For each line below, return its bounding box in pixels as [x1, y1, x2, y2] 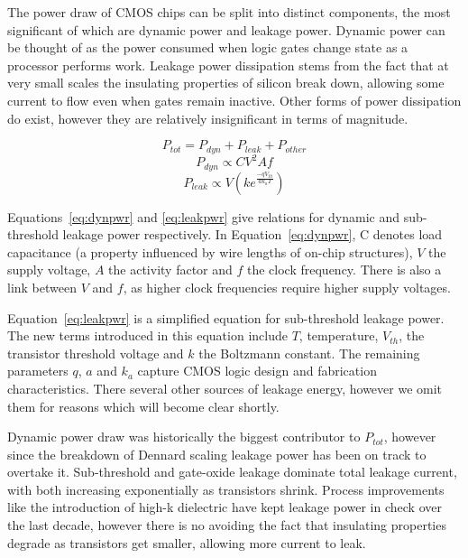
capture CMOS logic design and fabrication [137, 361, 377, 380]
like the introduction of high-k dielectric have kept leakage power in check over [7, 498, 442, 516]
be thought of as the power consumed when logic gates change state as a [7, 38, 408, 57]
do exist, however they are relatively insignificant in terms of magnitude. [7, 108, 408, 127]
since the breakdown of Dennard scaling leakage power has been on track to [7, 444, 427, 463]
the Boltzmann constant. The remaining [198, 343, 420, 362]
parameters [7, 361, 69, 380]
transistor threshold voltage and [7, 343, 184, 362]
